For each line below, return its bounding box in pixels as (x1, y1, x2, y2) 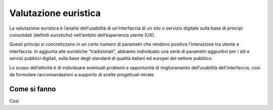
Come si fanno (9, 84, 56, 93)
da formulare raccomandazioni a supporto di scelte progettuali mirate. (9, 71, 155, 77)
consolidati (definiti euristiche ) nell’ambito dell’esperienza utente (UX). (9, 32, 156, 38)
